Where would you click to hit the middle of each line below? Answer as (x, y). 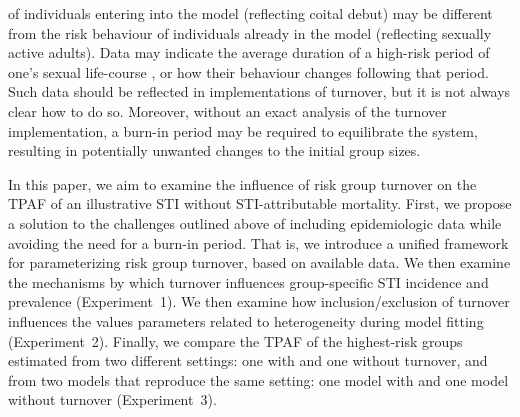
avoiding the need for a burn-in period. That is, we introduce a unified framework (258, 242)
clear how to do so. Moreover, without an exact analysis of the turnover (227, 110)
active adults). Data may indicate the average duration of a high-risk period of (249, 52)
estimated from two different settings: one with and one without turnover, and (248, 360)
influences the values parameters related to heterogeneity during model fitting (246, 320)
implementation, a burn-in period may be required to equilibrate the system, (243, 130)
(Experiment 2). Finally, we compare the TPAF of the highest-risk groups (235, 340)
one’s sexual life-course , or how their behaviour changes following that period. (248, 71)
